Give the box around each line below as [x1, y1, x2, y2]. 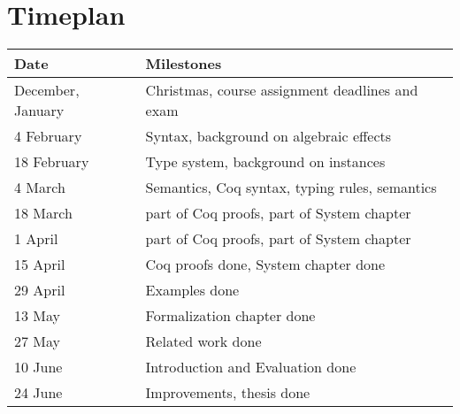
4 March [14, 177, 65, 198]
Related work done [145, 331, 262, 352]
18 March [14, 203, 73, 224]
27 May [14, 331, 61, 352]
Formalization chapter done [145, 305, 316, 326]
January [14, 100, 65, 121]
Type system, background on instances [145, 151, 386, 172]
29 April [14, 280, 65, 301]
